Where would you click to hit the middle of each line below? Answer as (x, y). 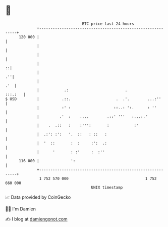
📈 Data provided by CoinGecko (38, 197)
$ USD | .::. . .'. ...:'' (83, 99)
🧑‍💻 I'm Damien (21, 209)
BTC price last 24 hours (108, 24)
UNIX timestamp (107, 187)
